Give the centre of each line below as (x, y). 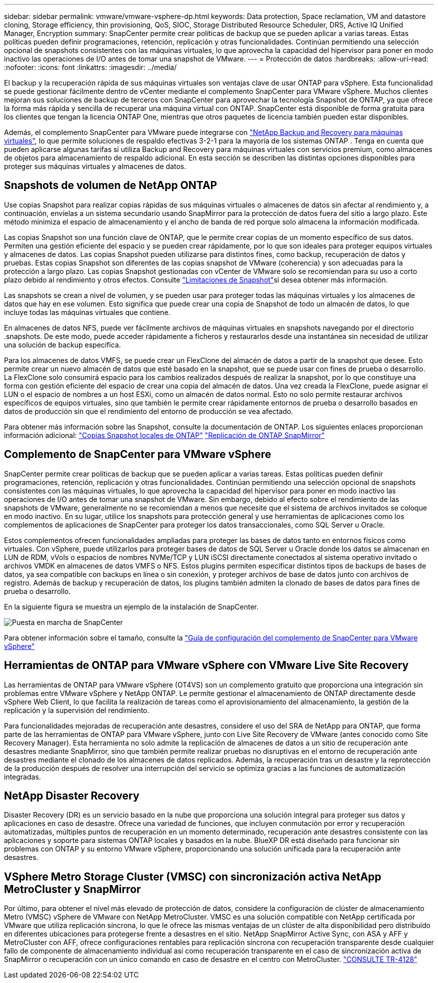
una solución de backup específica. (62, 344)
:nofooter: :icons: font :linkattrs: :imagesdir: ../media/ (90, 67)
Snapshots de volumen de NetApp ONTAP (111, 185)
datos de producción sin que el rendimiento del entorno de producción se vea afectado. (149, 411)
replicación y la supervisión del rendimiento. (77, 710)
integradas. (22, 776)
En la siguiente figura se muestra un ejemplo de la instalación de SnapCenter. (131, 606)
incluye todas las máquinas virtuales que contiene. (87, 312)
